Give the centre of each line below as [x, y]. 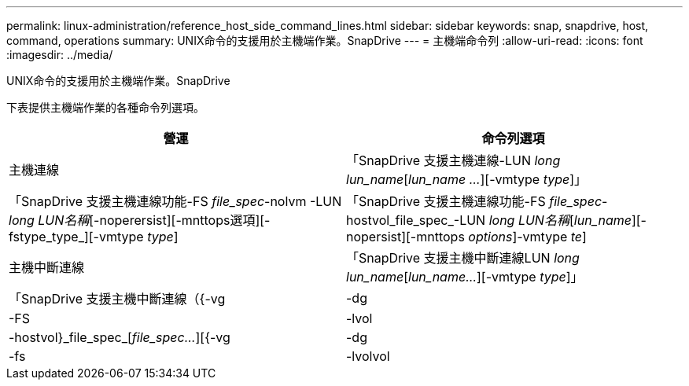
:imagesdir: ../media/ [60, 55]
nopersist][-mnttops [405, 237]
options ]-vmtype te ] [527, 237]
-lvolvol [368, 356]
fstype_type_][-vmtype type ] [94, 237]
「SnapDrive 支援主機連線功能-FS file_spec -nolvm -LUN [175, 201]
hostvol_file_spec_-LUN [416, 220]
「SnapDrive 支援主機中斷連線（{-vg [117, 299]
